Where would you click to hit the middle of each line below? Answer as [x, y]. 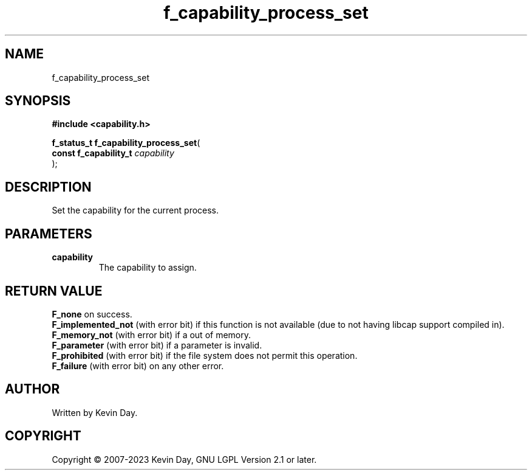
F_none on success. [92, 314]
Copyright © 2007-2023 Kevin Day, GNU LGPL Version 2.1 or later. [184, 459]
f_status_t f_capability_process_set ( [126, 143]
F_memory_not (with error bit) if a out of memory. [152, 335]
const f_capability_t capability [113, 153]
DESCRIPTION [48, 187]
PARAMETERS [49, 234]
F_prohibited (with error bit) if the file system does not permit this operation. [205, 355]
